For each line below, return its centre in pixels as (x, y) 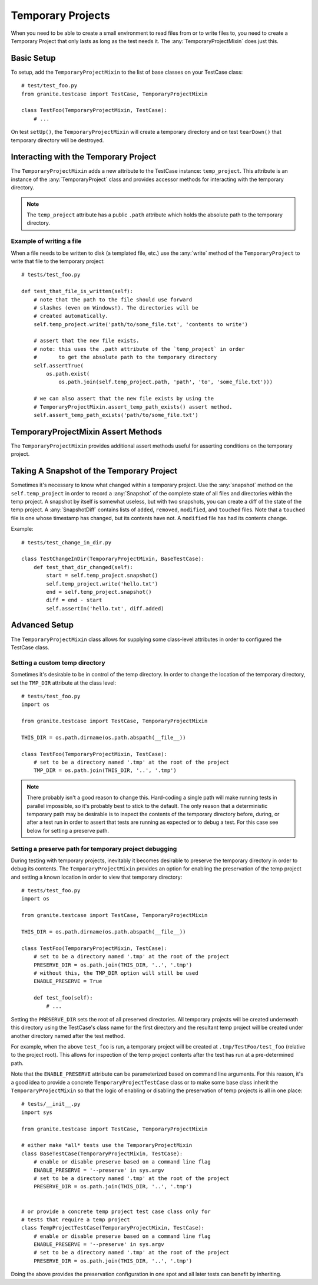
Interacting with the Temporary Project (83, 157)
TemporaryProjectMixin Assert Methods (87, 431)
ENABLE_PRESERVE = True (68, 981)
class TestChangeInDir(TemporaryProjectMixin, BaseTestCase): (113, 559)
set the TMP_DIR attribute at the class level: (63, 683)
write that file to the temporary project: (58, 261)
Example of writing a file (46, 241)
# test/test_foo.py (49, 86)
